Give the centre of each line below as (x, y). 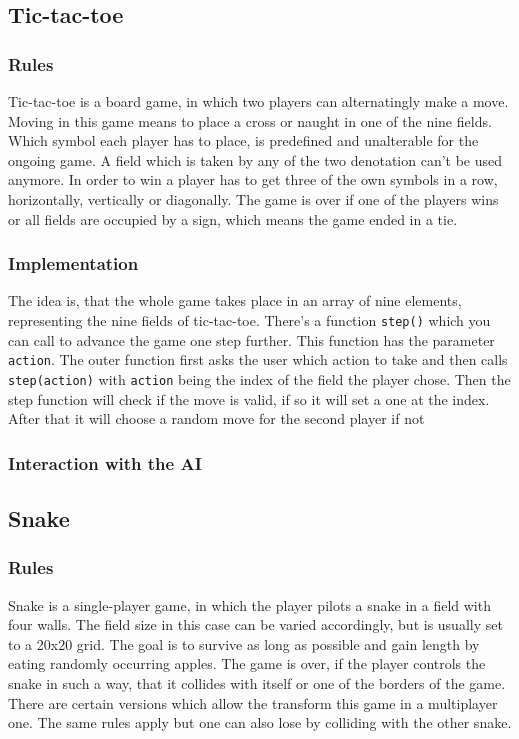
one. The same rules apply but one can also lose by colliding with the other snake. (260, 722)
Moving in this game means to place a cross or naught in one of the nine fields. (250, 120)
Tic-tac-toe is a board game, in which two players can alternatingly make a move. (258, 101)
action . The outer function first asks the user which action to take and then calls (258, 359)
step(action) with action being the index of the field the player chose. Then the (259, 378)
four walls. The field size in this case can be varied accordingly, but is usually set (255, 624)
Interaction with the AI (105, 462)
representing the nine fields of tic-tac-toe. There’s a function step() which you (249, 319)
